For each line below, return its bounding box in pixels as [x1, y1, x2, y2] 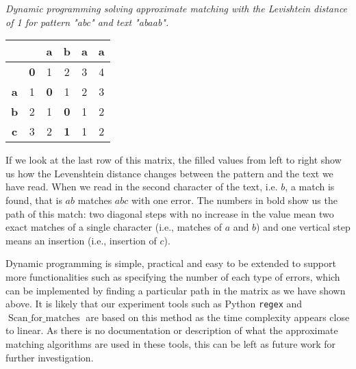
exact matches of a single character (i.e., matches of [5, 220, 222, 234]
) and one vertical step [256, 220, 351, 234]
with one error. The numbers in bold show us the [131, 192, 338, 207]
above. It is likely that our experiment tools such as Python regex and [5, 296, 303, 311]
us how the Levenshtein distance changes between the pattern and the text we [5, 166, 333, 180]
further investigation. [5, 350, 94, 364]
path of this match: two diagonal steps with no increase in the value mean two [5, 206, 334, 220]
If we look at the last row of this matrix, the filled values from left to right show [5, 153, 342, 167]
